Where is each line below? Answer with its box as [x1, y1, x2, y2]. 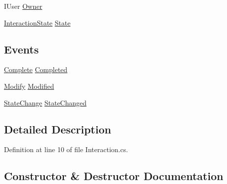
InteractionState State [4, 17, 71, 27]
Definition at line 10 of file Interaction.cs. [4, 144, 128, 155]
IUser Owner [4, 1, 42, 11]
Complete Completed [4, 64, 68, 75]
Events [4, 41, 39, 56]
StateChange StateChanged [4, 97, 87, 107]
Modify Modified [4, 80, 54, 91]
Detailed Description [4, 121, 112, 136]
